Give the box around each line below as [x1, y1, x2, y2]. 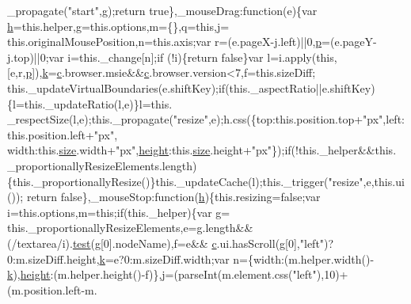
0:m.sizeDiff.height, [7, 250, 100, 267]
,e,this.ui [363, 173, 405, 189]
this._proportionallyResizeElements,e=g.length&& [7, 219, 253, 236]
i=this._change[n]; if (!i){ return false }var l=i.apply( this [67, 48, 334, 65]
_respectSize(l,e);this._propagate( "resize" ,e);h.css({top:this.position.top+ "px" [7, 111, 383, 127]
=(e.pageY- [322, 33, 377, 50]
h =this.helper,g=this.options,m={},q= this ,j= [7, 17, 230, 34]
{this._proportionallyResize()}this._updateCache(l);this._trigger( [7, 173, 329, 189]
